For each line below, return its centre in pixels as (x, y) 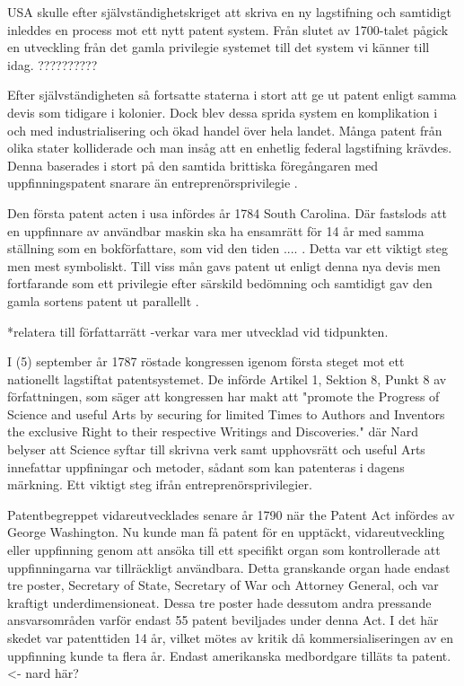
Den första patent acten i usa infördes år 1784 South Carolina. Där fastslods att (227, 212)
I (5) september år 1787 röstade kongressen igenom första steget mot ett (206, 361)
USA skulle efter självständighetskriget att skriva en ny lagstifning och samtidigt (229, 12)
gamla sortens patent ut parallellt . (103, 300)
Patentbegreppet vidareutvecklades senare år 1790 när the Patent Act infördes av (231, 514)
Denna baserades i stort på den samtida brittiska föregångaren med (193, 165)
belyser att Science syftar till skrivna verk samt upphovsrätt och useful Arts (216, 449)
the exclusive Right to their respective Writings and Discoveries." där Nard (213, 431)
